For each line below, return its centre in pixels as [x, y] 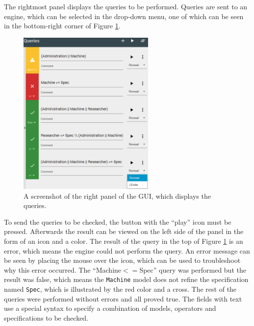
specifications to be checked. [46, 317]
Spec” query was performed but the [193, 269]
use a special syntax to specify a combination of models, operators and [110, 308]
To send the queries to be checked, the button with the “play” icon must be [118, 221]
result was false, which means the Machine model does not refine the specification [126, 279]
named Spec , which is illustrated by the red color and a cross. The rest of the [120, 289]
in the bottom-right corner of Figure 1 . [62, 26]
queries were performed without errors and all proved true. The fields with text [123, 298]
